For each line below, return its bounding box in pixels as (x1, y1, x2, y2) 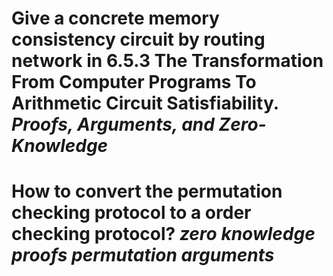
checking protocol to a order (11, 202, 252, 224)
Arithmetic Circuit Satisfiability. (11, 92, 279, 115)
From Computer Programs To (11, 71, 257, 94)
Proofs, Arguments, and (11, 113, 215, 136)
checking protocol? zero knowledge (11, 223, 316, 246)
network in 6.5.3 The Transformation (11, 50, 324, 72)
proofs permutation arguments (11, 244, 275, 267)
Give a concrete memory (11, 7, 220, 30)
